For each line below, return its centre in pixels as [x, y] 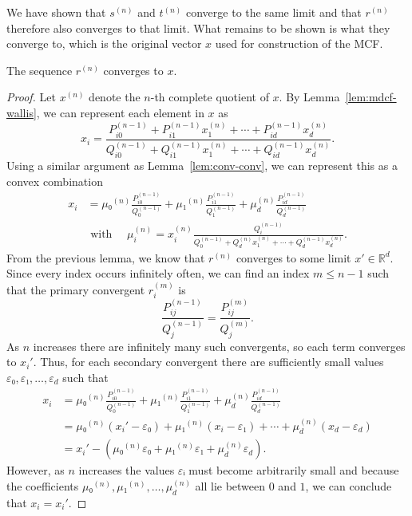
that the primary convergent [76, 289]
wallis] [22, 112]
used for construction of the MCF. [299, 43]
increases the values [127, 470]
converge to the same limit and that [273, 12]
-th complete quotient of [210, 97]
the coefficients [43, 486]
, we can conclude [349, 486]
